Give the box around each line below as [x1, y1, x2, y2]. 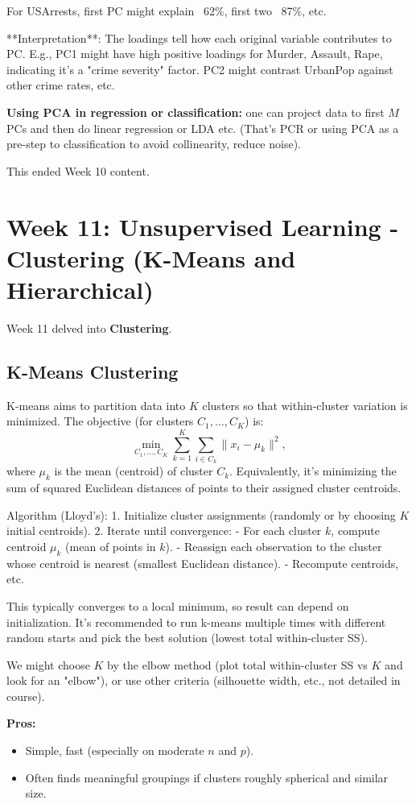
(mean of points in [65, 537, 156, 554]
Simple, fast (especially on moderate [25, 742, 204, 759]
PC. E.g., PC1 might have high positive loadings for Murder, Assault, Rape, [6, 45, 383, 62]
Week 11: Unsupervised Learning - [6, 209, 399, 242]
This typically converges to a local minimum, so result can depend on [6, 597, 349, 614]
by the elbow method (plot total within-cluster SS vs [107, 656, 368, 673]
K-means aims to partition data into [6, 396, 186, 413]
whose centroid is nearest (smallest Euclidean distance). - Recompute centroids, [6, 554, 399, 571]
